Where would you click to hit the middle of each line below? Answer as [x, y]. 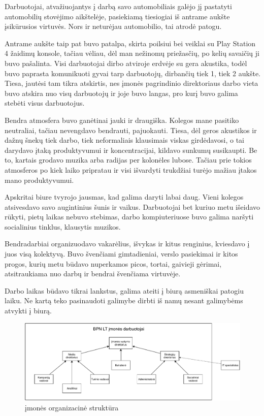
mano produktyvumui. [39, 180]
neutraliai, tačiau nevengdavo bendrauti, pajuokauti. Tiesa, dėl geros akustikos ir [131, 130]
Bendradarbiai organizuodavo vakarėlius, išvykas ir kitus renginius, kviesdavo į [127, 244]
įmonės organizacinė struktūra [72, 407]
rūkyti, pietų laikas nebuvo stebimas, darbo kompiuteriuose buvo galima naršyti [129, 217]
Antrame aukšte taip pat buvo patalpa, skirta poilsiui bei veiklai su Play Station [130, 43]
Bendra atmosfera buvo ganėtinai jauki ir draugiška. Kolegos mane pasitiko [122, 120]
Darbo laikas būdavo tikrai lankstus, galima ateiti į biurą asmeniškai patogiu [124, 290]
